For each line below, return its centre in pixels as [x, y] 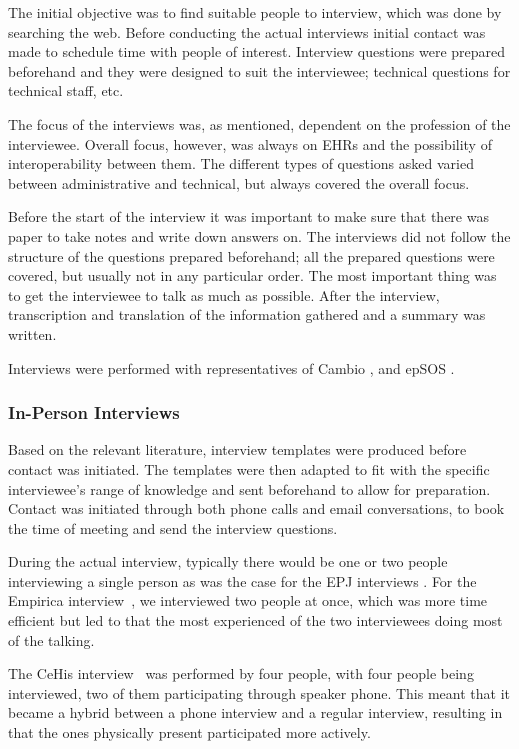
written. [32, 333]
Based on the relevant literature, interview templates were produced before [237, 449]
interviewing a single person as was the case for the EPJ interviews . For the [242, 580]
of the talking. [51, 639]
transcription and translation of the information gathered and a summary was [247, 314]
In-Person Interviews [94, 412]
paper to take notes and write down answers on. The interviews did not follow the [259, 235]
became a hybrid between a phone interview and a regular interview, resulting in [255, 712]
